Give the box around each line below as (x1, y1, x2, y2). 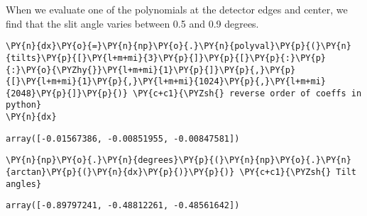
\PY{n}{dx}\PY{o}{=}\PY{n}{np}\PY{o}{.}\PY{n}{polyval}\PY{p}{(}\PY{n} (6, 41, 351, 52)
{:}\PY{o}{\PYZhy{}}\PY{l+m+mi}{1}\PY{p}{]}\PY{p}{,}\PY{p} (6, 64, 296, 75)
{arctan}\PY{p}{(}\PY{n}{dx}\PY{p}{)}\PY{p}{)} (6, 167, 235, 178)
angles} (6, 178, 42, 189)
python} (6, 100, 42, 110)
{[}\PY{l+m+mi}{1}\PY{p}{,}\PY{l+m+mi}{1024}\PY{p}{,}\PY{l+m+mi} (6, 76, 327, 87)
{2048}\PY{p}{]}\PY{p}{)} (6, 88, 128, 98)
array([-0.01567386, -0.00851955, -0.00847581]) (6, 133, 240, 144)
